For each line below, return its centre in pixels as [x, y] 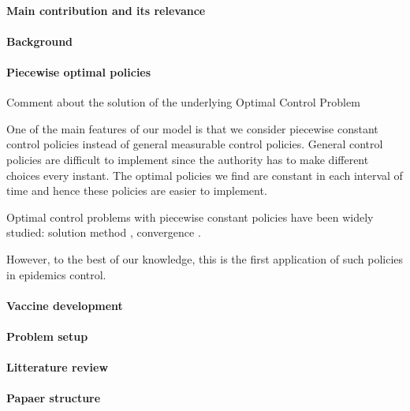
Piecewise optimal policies [79, 71]
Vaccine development [65, 305]
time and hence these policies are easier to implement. [137, 191]
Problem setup [47, 336]
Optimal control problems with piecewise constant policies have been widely [190, 217]
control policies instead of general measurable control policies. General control [195, 144]
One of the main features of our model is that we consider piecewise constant [192, 128]
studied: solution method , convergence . [104, 232]
